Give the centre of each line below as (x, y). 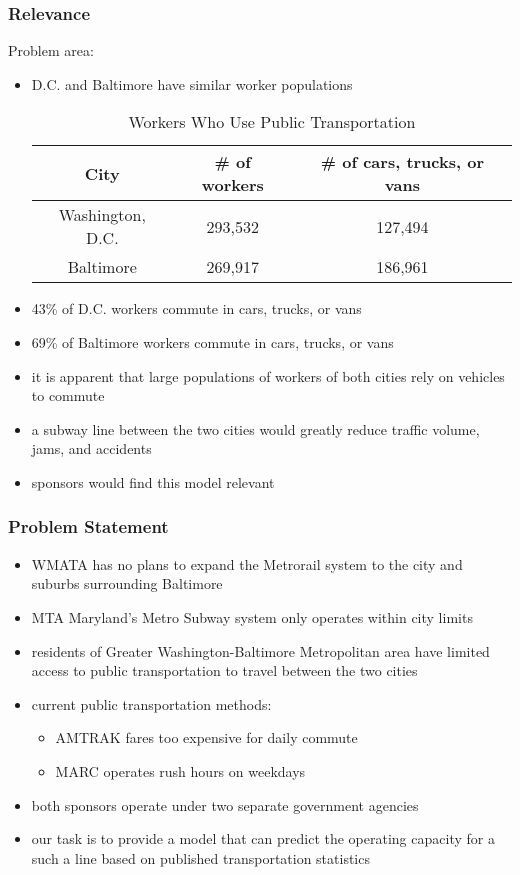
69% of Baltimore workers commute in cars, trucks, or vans (212, 342)
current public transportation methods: (151, 703)
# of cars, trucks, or (402, 162)
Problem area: (51, 50)
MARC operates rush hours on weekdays (180, 770)
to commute (68, 395)
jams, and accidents (91, 448)
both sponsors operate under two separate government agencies (225, 804)
